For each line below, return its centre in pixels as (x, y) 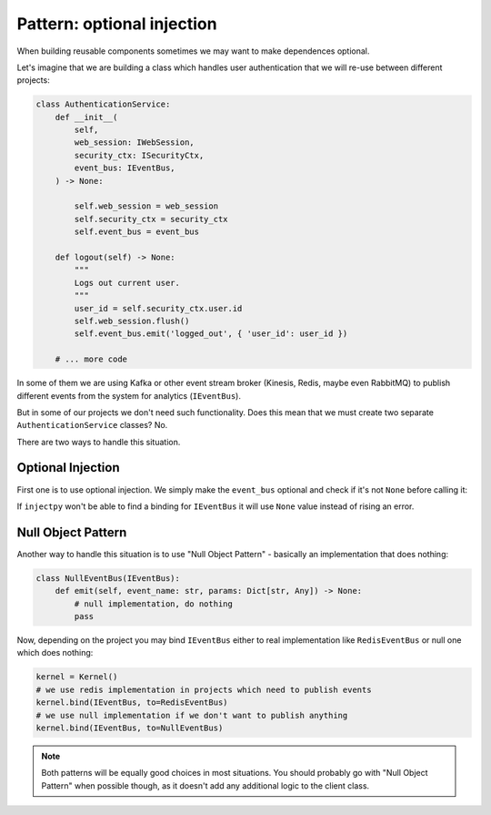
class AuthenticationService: (103, 104)
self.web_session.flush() (132, 321)
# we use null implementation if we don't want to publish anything (192, 715)
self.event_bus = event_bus (137, 232)
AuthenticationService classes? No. (92, 425)
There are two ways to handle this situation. (99, 442)
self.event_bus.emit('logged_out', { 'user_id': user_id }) (211, 334)
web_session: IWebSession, (134, 143)
